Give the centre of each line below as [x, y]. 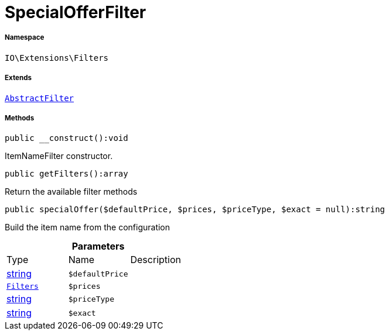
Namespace [25, 38]
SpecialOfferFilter [76, 12]
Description [156, 260]
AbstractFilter [40, 98]
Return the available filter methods [71, 192]
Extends [18, 78]
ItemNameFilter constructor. [59, 156]
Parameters [98, 246]
